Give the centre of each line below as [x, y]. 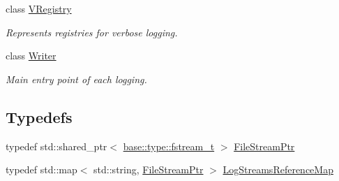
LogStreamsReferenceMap [278, 169]
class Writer [31, 56]
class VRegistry [39, 8]
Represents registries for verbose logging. [92, 32]
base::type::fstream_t [169, 146]
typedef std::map [42, 169]
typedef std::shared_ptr [56, 146]
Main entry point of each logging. [76, 79]
